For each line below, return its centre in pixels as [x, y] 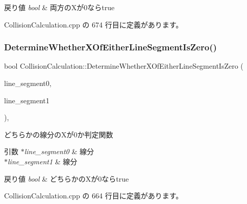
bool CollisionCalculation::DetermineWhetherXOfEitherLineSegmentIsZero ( [124, 66]
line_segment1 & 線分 [43, 161]
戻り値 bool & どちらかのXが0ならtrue [67, 178]
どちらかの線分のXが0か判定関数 [59, 134]
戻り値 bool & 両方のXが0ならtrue [59, 7]
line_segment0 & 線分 [59, 151]
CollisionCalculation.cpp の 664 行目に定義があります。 [94, 196]
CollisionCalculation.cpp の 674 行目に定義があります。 [94, 24]
